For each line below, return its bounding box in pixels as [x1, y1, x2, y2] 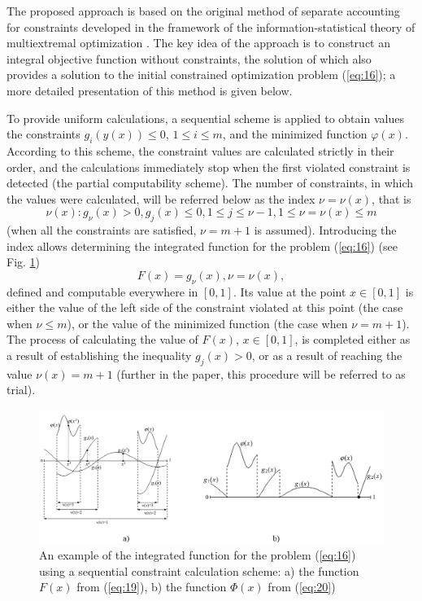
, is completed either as [294, 331, 411, 348]
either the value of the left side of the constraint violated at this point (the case [7, 299, 403, 316]
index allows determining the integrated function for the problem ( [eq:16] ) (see [7, 237, 398, 254]
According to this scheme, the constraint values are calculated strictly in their [7, 142, 394, 159]
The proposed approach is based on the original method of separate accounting [7, 2, 400, 19]
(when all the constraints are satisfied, [7, 222, 197, 239]
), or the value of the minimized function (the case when [67, 314, 348, 331]
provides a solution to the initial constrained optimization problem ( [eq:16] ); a [7, 66, 396, 83]
